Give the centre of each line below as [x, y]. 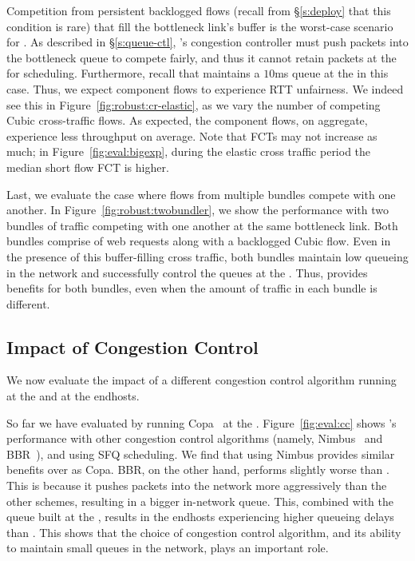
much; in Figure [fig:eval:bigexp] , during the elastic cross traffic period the [189, 151]
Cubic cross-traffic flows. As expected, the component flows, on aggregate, [187, 120]
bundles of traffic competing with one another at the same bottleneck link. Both [202, 225]
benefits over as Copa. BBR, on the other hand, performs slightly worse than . [198, 469]
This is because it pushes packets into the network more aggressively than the [197, 485]
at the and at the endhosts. [73, 396]
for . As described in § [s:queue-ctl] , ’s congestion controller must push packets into [207, 42]
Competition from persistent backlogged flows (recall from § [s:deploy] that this [199, 10]
